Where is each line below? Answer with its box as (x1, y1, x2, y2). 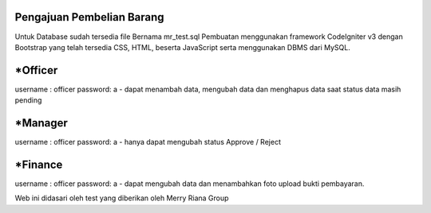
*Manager (14, 116, 68, 130)
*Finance (14, 157, 63, 171)
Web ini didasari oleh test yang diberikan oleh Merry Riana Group (14, 193, 229, 203)
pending (14, 95, 42, 105)
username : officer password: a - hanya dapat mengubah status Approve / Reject (14, 137, 281, 147)
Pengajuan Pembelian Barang (14, 10, 164, 24)
